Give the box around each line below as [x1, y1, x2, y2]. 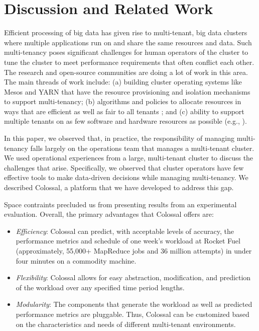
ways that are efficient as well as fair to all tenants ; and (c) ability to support [4, 106, 244, 116]
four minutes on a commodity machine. [16, 255, 137, 266]
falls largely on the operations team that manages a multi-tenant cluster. [30, 142, 254, 153]
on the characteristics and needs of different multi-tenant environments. [16, 318, 236, 329]
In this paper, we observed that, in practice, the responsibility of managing [4, 133, 234, 143]
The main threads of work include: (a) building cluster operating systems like [4, 76, 242, 87]
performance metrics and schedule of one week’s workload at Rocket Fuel [16, 235, 240, 246]
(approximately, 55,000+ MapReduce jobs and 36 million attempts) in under [16, 245, 252, 256]
